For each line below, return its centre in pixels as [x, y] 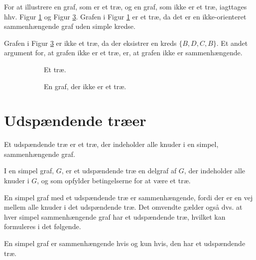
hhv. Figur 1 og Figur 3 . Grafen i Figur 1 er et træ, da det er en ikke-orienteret [125, 16]
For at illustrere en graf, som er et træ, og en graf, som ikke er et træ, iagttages [126, 6]
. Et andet [232, 43]
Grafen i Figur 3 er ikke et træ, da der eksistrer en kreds [90, 43]
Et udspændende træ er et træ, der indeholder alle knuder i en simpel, [111, 144]
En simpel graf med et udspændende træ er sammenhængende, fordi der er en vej [128, 197]
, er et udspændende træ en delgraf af [119, 171]
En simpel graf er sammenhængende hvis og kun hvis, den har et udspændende [125, 243]
